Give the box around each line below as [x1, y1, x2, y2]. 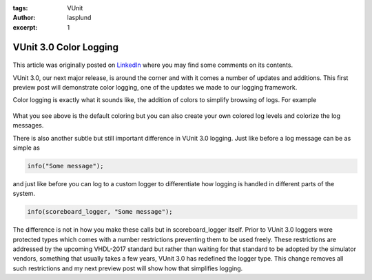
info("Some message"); [27, 162, 104, 170]
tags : [12, 4, 28, 12]
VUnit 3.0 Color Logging [12, 41, 118, 53]
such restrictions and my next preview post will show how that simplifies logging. [12, 264, 243, 272]
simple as [12, 143, 41, 152]
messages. [12, 121, 44, 130]
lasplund [67, 14, 92, 22]
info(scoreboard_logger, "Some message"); [27, 208, 173, 216]
